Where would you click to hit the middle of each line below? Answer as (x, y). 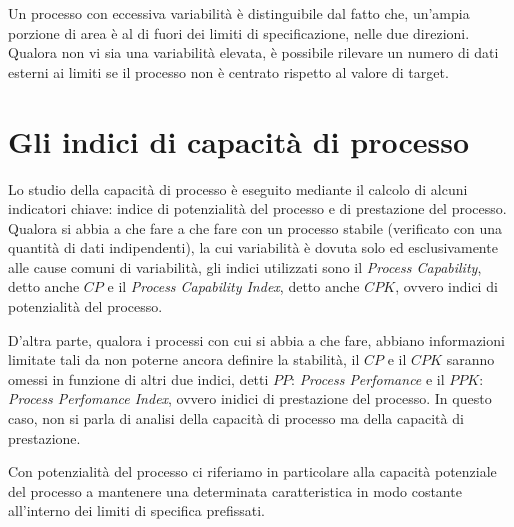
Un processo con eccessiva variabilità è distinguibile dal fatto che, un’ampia (239, 13)
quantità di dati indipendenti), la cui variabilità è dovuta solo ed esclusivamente (253, 247)
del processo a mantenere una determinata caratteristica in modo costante (235, 490)
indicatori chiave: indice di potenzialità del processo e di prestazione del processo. (257, 208)
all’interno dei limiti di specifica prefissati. (136, 510)
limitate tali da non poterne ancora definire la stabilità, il (184, 359)
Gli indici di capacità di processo (238, 140)
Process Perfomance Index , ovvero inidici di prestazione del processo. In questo (250, 398)
